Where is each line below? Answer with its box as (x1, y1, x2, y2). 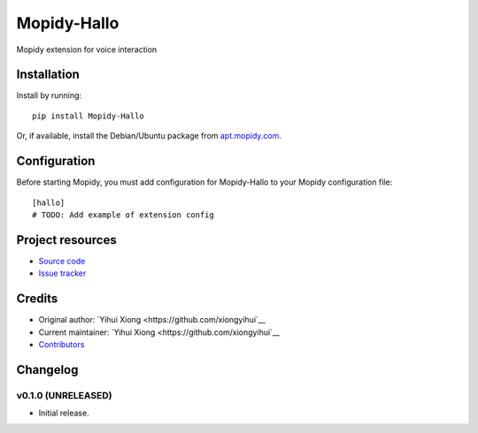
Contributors (38, 338, 85, 349)
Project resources (16, 232, 117, 247)
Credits (16, 292, 58, 307)
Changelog (16, 362, 79, 377)
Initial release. (38, 407, 89, 419)
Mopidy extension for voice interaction (16, 44, 158, 55)
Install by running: (16, 90, 82, 101)
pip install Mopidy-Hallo (32, 110, 145, 121)
